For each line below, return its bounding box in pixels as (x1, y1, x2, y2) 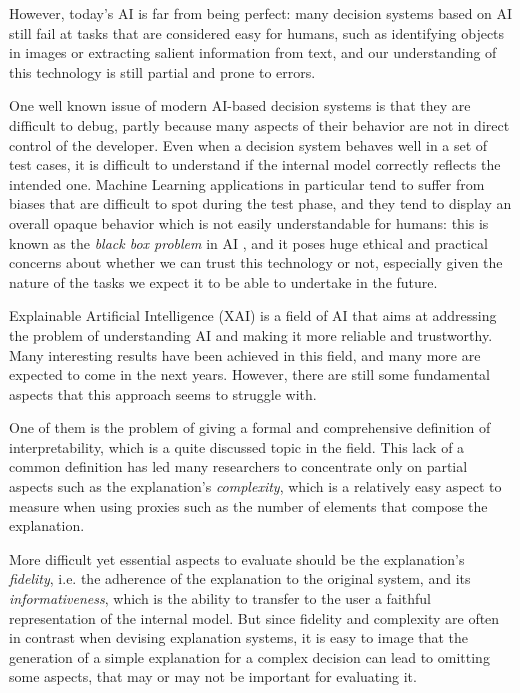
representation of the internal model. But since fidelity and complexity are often (9, 607, 500, 628)
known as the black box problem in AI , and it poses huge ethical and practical (9, 232, 488, 253)
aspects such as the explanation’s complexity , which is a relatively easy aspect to (9, 476, 502, 497)
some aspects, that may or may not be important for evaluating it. (9, 666, 417, 687)
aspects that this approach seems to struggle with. (9, 383, 317, 404)
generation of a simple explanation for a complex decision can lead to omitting (9, 646, 490, 667)
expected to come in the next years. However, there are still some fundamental (9, 364, 490, 385)
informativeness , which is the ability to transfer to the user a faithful (9, 588, 431, 609)
